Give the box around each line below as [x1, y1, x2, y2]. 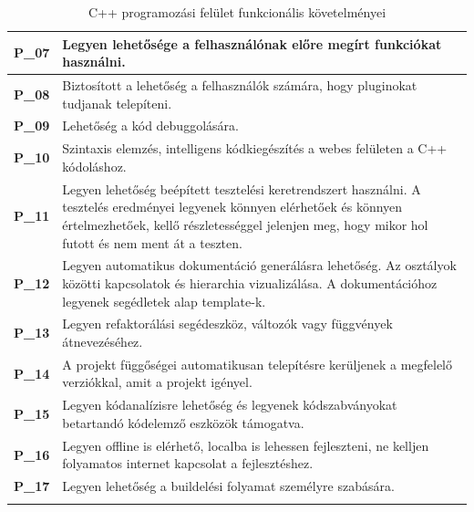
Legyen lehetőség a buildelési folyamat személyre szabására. [62, 476, 395, 496]
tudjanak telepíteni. [62, 93, 172, 112]
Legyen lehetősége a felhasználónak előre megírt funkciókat [62, 34, 442, 53]
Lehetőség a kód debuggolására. [62, 116, 239, 135]
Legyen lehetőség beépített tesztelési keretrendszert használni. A [62, 179, 421, 198]
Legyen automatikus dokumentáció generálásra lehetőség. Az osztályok [62, 256, 457, 275]
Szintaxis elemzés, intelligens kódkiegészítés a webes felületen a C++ [62, 139, 448, 158]
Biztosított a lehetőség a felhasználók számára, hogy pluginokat [62, 76, 417, 95]
